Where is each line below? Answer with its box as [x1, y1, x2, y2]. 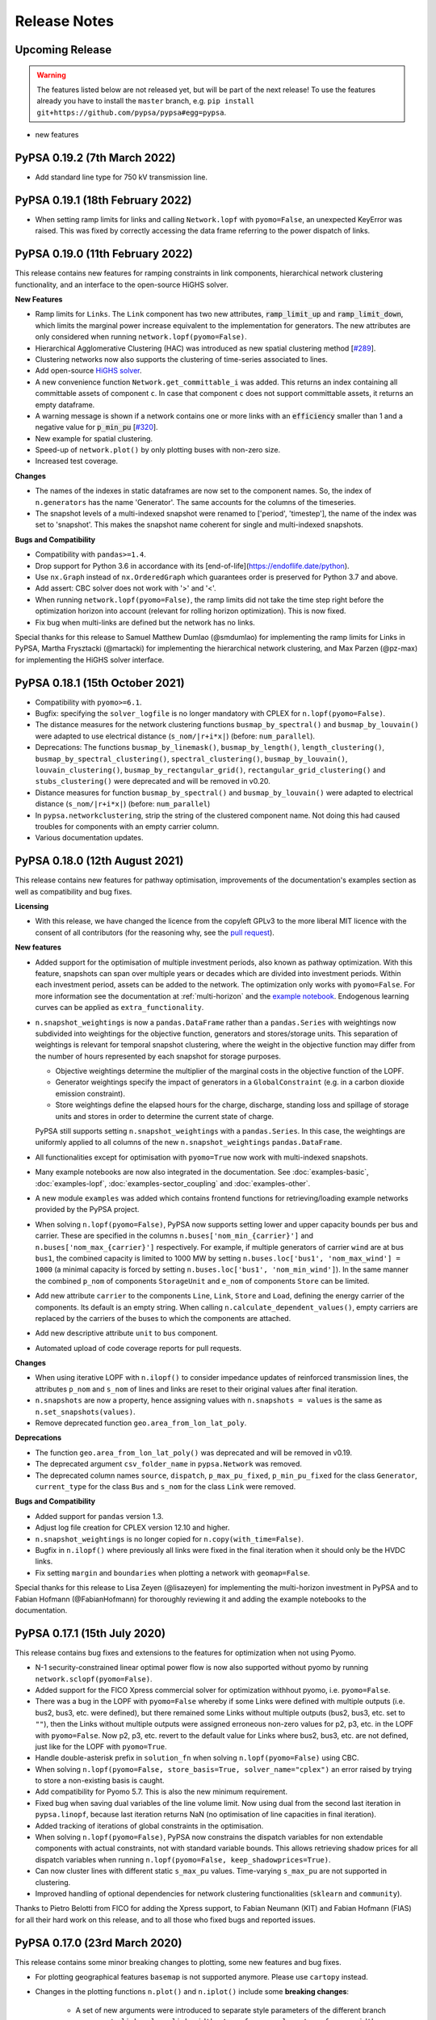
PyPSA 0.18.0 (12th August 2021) [15, 854, 184, 868]
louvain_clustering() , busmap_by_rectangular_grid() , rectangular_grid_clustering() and [35, 764, 386, 775]
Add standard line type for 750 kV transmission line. [35, 172, 208, 182]
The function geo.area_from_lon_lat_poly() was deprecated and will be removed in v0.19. [35, 1447, 353, 1458]
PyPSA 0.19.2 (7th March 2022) [15, 150, 176, 165]
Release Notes [15, 12, 115, 30]
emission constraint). [55, 1088, 125, 1098]
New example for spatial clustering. [35, 433, 153, 444]
